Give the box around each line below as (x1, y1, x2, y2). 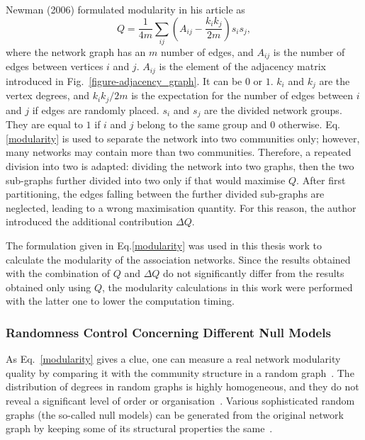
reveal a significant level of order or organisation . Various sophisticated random (6, 393, 355, 407)
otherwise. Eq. (278, 117, 340, 132)
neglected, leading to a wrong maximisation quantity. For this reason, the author (6, 200, 356, 215)
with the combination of (6, 266, 111, 281)
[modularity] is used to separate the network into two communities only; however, (6, 130, 360, 145)
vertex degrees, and (6, 88, 89, 103)
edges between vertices (6, 59, 103, 74)
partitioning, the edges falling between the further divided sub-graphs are (6, 186, 325, 201)
